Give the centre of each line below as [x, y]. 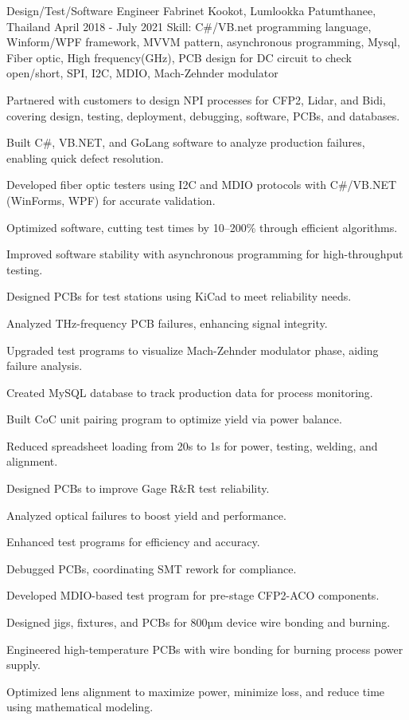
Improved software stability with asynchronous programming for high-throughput [205, 254]
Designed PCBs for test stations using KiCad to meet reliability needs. [179, 296]
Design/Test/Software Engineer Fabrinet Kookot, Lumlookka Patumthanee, [191, 10]
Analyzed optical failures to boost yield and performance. [146, 515]
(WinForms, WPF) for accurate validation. [111, 200]
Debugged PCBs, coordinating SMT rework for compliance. [152, 568]
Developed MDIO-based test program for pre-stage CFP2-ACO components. [193, 595]
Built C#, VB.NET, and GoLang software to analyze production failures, [186, 142]
